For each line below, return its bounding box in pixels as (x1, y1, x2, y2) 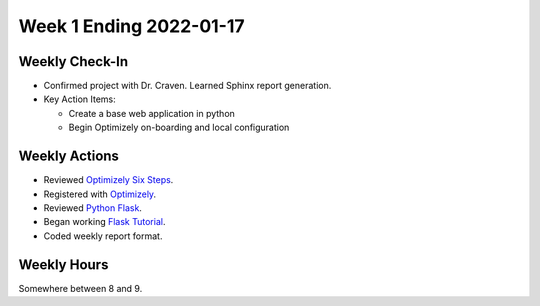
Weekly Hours (18, 256, 109, 273)
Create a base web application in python (68, 107, 235, 119)
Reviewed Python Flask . (43, 201, 142, 214)
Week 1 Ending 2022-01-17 (18, 15, 245, 37)
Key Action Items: (43, 93, 117, 105)
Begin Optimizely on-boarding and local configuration (68, 121, 290, 134)
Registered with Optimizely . (43, 188, 157, 200)
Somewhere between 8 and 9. (18, 282, 143, 294)
